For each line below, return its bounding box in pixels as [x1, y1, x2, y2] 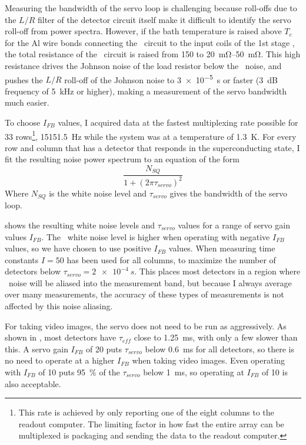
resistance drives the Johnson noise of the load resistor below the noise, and [5, 59, 282, 71]
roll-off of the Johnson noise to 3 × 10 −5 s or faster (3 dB [64, 71, 278, 86]
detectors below [5, 265, 61, 277]
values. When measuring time [168, 242, 275, 254]
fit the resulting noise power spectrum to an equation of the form [5, 153, 240, 165]
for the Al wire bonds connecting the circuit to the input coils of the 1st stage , [5, 36, 295, 48]
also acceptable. [5, 377, 61, 390]
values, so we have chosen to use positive [5, 242, 151, 254]
